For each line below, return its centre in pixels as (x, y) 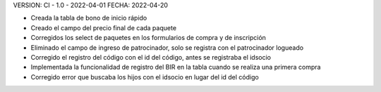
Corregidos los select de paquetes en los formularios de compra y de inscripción (148, 38)
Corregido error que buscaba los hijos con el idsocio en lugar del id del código (145, 77)
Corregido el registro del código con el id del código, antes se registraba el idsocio (151, 57)
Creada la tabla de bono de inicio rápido (89, 18)
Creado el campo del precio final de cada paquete (103, 27)
